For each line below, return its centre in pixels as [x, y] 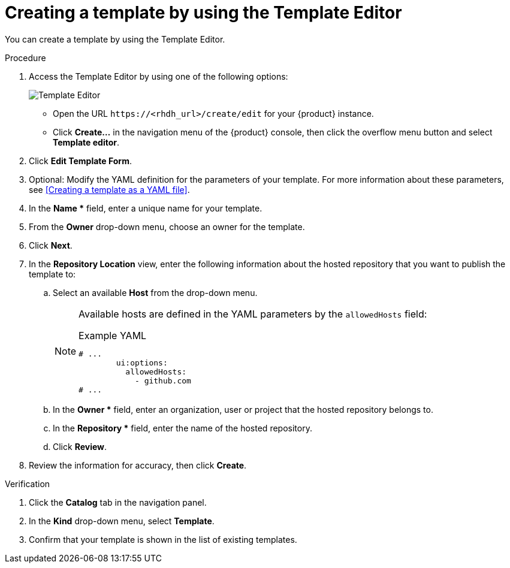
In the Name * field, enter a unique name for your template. [146, 208]
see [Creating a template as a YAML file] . [109, 189]
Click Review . [80, 446]
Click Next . [51, 245]
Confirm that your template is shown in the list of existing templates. [163, 539]
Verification [28, 484]
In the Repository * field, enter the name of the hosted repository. [182, 428]
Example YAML [113, 335]
